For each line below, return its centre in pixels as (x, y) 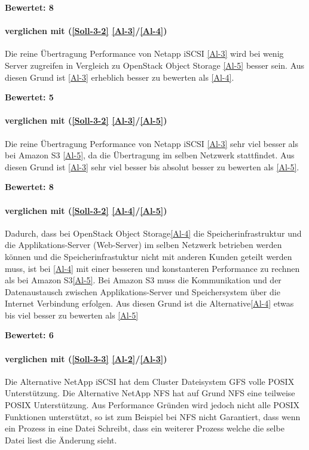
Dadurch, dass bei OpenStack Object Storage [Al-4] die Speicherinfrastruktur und (153, 233)
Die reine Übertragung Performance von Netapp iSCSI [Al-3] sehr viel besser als (152, 143)
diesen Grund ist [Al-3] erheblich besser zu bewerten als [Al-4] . (120, 77)
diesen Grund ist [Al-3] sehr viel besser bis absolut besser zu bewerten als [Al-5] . (152, 166)
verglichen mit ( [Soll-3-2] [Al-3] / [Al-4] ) (86, 31)
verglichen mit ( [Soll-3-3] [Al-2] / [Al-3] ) (86, 358)
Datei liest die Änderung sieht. (61, 440)
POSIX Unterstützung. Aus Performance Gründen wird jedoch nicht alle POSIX (152, 405)
